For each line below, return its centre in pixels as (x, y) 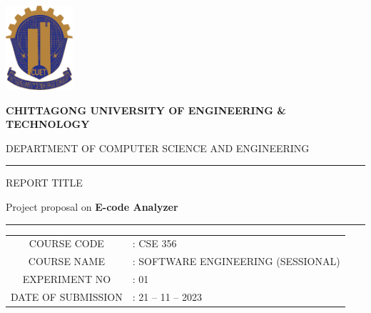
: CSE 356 (154, 243)
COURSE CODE (66, 243)
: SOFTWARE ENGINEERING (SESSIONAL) (236, 261)
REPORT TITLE (44, 183)
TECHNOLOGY (48, 124)
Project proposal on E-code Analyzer (92, 206)
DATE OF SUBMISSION (67, 296)
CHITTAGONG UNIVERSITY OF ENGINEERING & (146, 110)
